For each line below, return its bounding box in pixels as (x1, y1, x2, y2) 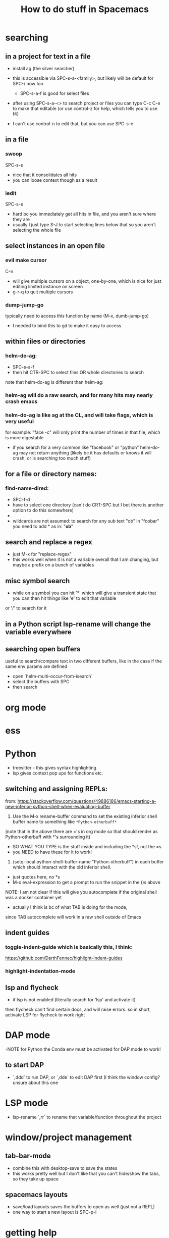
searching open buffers (5, 645, 81, 653)
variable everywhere (5, 628, 72, 636)
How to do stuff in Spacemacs (21, 4, 149, 15)
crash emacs (5, 398, 38, 405)
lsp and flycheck (5, 983, 59, 992)
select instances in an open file (5, 241, 105, 250)
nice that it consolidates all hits (12, 172, 77, 178)
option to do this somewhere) (12, 507, 74, 513)
